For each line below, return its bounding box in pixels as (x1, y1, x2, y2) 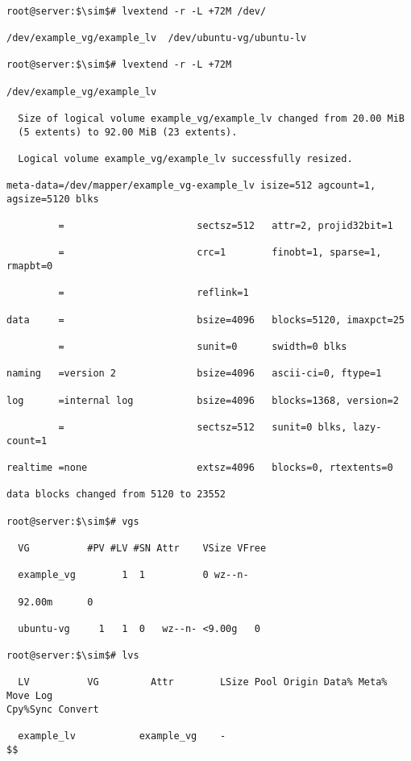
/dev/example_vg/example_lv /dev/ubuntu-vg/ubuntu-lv (6, 31, 307, 44)
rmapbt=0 (6, 260, 53, 272)
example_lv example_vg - (18, 730, 226, 742)
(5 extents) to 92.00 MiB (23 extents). (18, 126, 238, 138)
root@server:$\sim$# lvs (6, 650, 139, 662)
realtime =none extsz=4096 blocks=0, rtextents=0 (6, 461, 393, 473)
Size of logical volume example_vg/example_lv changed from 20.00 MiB (18, 112, 405, 124)
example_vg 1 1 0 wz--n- (18, 569, 249, 581)
